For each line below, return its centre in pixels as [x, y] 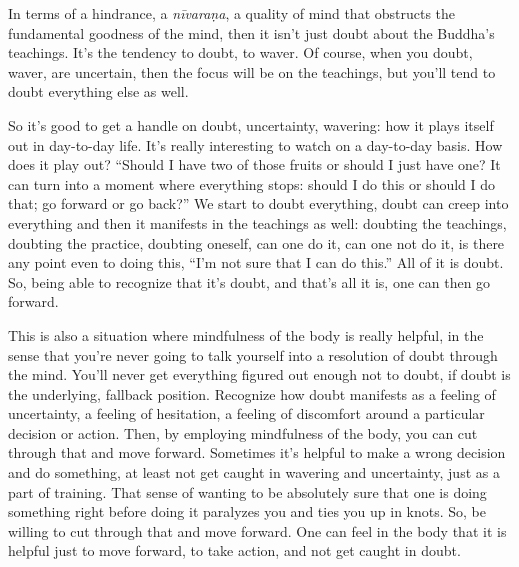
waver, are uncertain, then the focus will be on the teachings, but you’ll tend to [252, 71]
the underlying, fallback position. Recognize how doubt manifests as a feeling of [252, 393]
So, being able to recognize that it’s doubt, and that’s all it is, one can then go [249, 281]
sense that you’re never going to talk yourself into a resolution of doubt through [253, 354]
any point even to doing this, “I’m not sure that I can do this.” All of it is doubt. [256, 262]
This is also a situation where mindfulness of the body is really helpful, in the [246, 334]
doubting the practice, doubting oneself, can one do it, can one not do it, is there [256, 242]
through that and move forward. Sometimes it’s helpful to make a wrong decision [257, 452]
